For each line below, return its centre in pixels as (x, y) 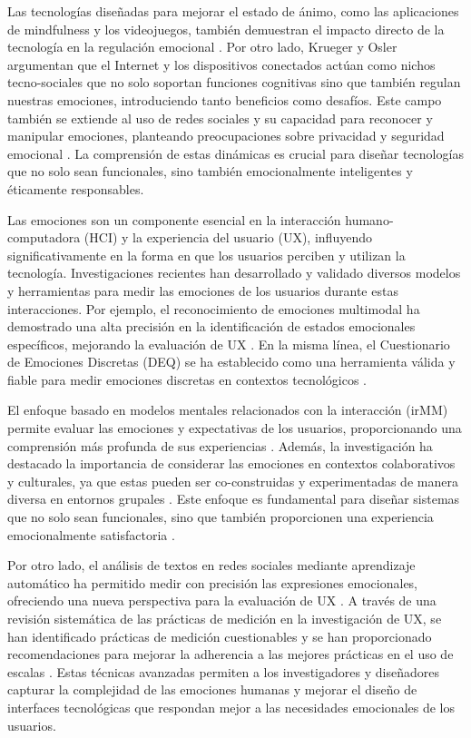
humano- (369, 219)
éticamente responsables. (76, 188)
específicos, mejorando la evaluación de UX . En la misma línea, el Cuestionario (229, 344)
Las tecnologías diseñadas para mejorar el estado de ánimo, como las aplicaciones (233, 11)
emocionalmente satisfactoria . (91, 534)
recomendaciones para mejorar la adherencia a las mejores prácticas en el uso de (231, 654)
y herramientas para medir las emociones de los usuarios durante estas (203, 290)
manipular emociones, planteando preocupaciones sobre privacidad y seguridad (226, 136)
